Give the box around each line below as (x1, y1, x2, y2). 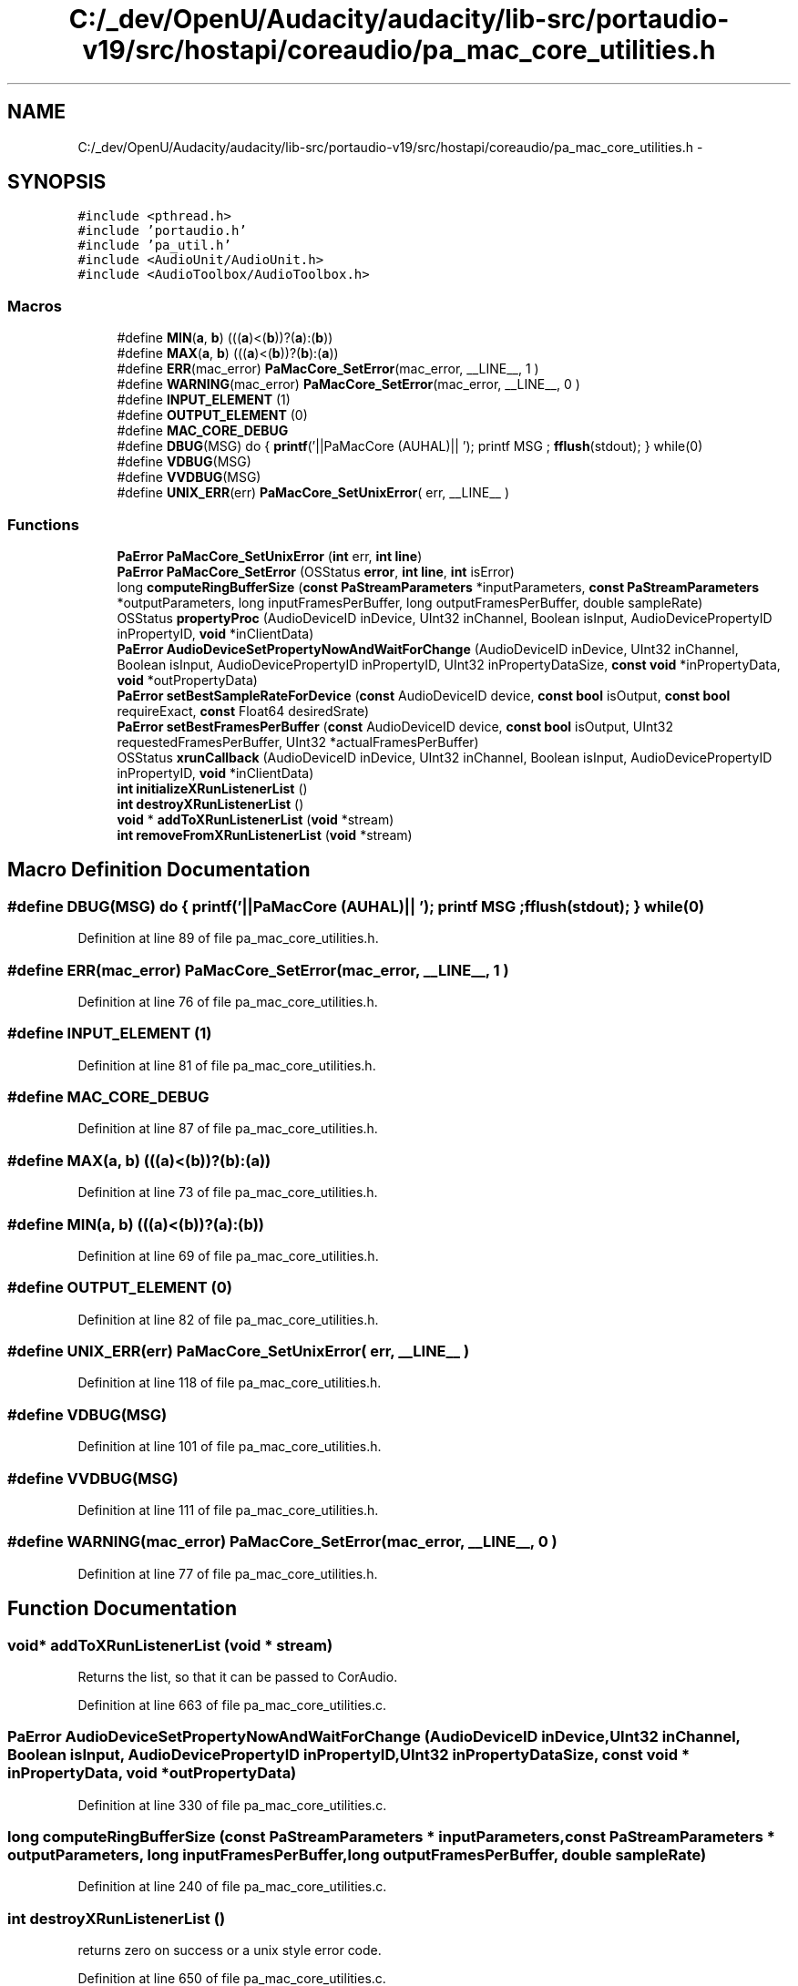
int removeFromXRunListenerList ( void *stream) (117, 826, 413, 843)
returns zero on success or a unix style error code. (77, 1942, 382, 1959)
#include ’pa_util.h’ (77, 238, 231, 253)
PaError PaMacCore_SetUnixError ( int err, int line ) (117, 548, 423, 564)
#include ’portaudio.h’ (77, 223, 247, 239)
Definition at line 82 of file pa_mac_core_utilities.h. (77, 1311, 379, 1327)
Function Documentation (7, 1597, 237, 1621)
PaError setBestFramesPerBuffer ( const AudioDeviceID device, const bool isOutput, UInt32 (117, 718, 674, 734)
